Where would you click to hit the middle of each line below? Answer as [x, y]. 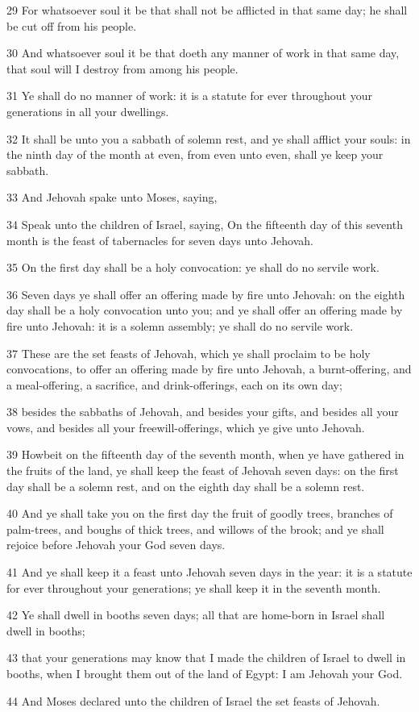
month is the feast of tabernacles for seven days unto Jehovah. [160, 240]
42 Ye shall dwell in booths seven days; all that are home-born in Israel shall [196, 615]
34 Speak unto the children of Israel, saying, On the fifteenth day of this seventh [205, 224]
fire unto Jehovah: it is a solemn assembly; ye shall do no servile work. [180, 325]
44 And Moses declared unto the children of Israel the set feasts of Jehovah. [193, 700]
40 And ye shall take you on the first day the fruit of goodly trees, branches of [200, 513]
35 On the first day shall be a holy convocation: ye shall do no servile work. [193, 267]
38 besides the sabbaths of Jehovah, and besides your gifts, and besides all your [203, 412]
